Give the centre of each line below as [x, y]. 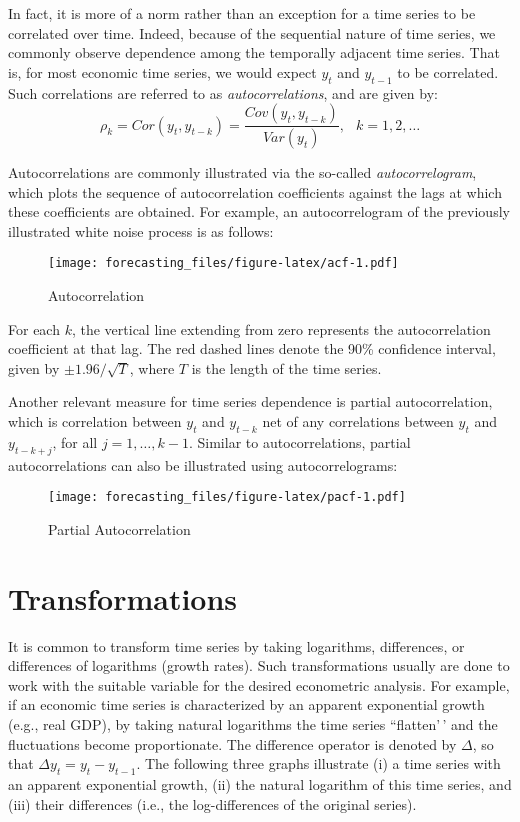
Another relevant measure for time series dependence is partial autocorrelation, [250, 401]
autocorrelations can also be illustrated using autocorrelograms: [203, 464]
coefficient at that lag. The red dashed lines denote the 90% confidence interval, [252, 348]
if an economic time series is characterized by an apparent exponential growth [246, 704]
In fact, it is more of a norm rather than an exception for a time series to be [242, 13]
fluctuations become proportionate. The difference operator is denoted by [232, 743]
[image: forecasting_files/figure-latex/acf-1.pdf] [223, 263]
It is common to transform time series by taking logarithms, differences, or [236, 645]
